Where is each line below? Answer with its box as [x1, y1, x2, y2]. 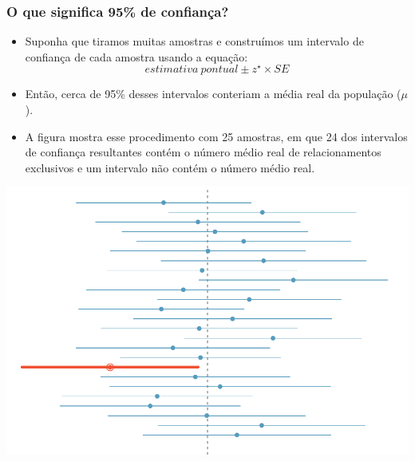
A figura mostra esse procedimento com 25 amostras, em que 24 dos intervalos [25, 128, 408, 144]
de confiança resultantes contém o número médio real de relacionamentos [25, 144, 381, 160]
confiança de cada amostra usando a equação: [25, 48, 248, 65]
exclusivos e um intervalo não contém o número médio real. [25, 159, 315, 175]
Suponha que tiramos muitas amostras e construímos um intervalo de [25, 33, 364, 49]
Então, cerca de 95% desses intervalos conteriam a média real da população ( [25, 85, 401, 102]
